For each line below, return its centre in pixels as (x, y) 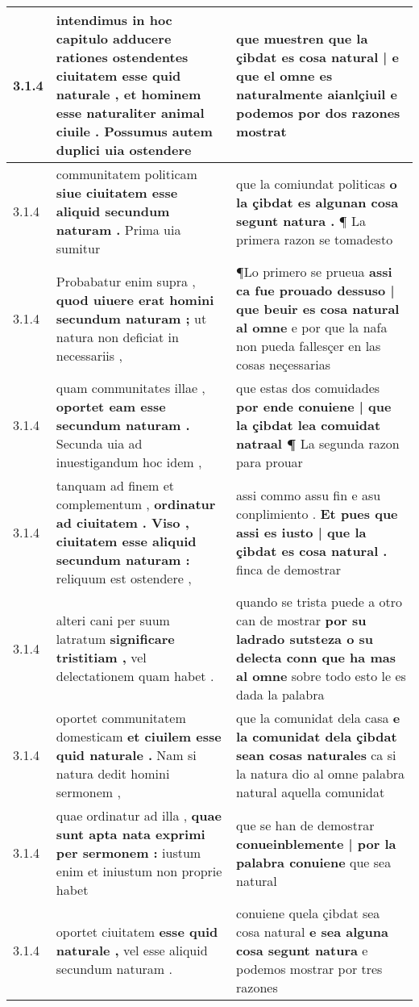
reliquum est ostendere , (124, 578)
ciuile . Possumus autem (134, 131)
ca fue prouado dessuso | (315, 290)
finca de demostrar (289, 569)
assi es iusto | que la (301, 532)
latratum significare (115, 639)
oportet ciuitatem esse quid (137, 932)
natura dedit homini (113, 773)
